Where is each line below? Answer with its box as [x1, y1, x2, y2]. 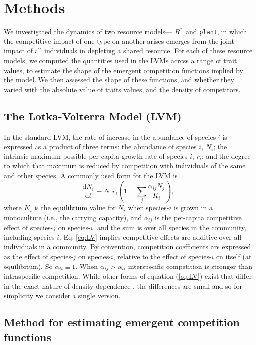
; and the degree [201, 151, 251, 161]
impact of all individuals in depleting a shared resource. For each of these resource [4, 45, 253, 56]
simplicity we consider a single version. [4, 290, 121, 301]
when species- [128, 202, 169, 213]
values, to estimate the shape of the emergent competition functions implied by [4, 65, 243, 75]
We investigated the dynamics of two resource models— [4, 26, 173, 37]
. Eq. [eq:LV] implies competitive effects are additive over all [59, 231, 242, 242]
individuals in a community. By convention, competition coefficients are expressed [4, 241, 251, 252]
